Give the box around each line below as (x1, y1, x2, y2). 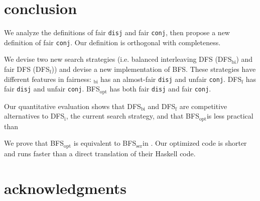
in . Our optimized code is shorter (143, 138, 247, 148)
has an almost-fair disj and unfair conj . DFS (100, 73, 242, 84)
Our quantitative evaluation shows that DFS (4, 100, 141, 111)
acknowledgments (4, 177, 126, 198)
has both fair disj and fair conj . (109, 83, 211, 94)
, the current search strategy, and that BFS (66, 111, 199, 121)
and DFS (148, 100, 176, 111)
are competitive (179, 100, 227, 111)
